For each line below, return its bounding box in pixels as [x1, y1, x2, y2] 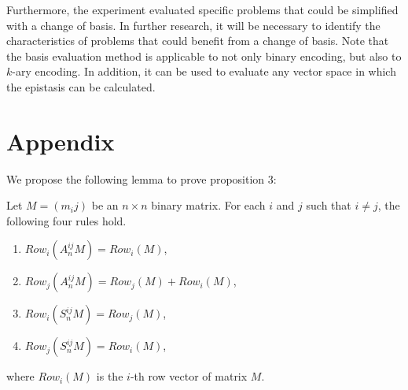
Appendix [6, 124, 115, 157]
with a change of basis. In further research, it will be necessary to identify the [6, 17, 380, 33]
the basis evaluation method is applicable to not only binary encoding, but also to [6, 47, 402, 64]
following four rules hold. [6, 212, 127, 228]
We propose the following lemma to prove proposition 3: [6, 170, 277, 187]
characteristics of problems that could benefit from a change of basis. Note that [6, 32, 389, 49]
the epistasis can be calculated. [6, 78, 156, 95]
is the [96, 368, 123, 384]
